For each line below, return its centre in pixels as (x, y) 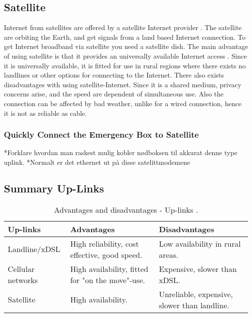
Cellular (21, 269)
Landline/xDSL (34, 249)
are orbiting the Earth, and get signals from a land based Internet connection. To (125, 37)
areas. (169, 254)
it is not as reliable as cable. (46, 113)
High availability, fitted (109, 269)
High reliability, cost (104, 243)
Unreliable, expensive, (196, 294)
